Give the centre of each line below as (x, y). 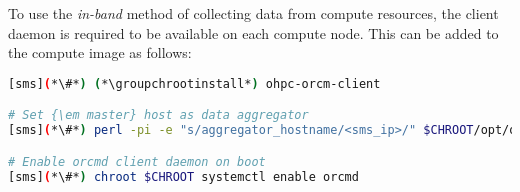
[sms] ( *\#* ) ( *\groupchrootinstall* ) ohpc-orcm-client (194, 83)
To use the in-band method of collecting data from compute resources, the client (253, 13)
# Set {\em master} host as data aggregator (158, 115)
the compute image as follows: (100, 52)
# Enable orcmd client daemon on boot (137, 161)
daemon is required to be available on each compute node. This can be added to (253, 32)
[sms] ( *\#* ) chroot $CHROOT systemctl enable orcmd (183, 176)
